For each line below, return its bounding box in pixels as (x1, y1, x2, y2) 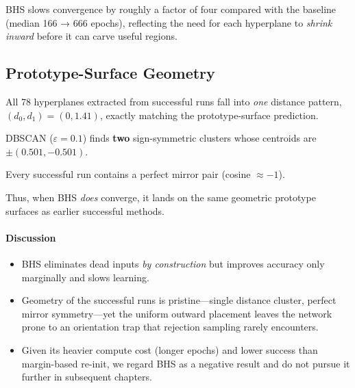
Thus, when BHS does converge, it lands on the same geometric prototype (5, 190, 316, 204)
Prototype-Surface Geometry (5, 62, 215, 83)
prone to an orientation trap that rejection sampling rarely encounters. (21, 320, 319, 334)
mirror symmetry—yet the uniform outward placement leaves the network (21, 306, 332, 320)
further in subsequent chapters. (21, 370, 152, 384)
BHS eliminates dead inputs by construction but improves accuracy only (21, 256, 325, 270)
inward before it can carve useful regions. (5, 29, 177, 43)
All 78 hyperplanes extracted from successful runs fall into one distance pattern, (5, 94, 342, 108)
